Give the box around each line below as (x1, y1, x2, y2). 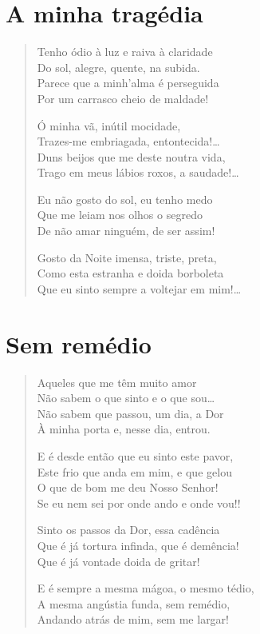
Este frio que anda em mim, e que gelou (37, 463, 232, 480)
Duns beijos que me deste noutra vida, (37, 148, 226, 165)
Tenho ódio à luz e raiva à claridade (37, 43, 213, 60)
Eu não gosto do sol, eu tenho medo (37, 190, 213, 207)
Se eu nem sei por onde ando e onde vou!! (37, 494, 241, 511)
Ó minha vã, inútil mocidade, (37, 117, 181, 134)
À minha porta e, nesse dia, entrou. (37, 421, 211, 437)
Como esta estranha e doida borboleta (37, 265, 224, 281)
